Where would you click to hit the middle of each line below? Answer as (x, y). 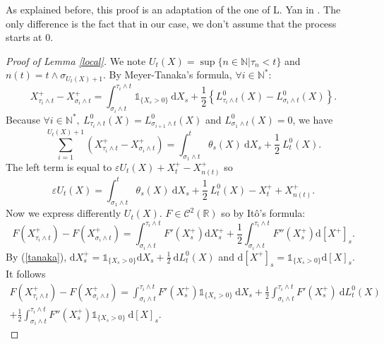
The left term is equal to (59, 166)
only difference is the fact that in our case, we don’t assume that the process (171, 23)
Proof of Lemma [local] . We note (76, 60)
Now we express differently (64, 213)
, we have (313, 119)
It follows (26, 274)
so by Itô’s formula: (263, 213)
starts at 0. (30, 37)
